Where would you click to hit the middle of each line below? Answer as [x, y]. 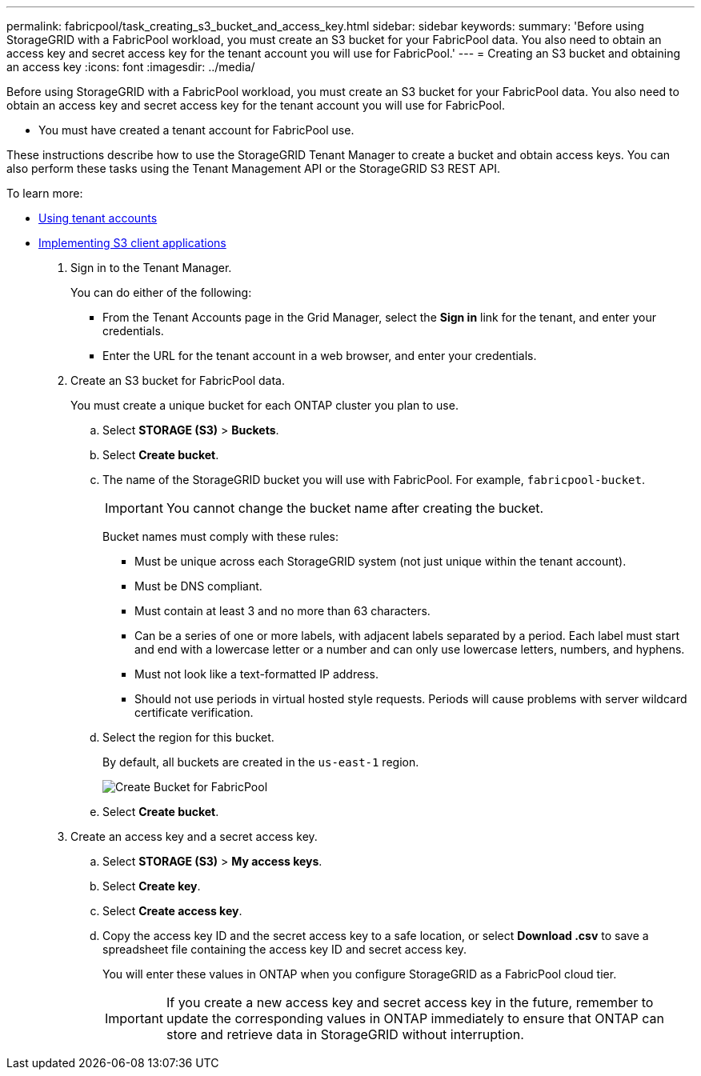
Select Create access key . [172, 911]
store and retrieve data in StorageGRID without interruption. [345, 1034]
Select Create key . [152, 886]
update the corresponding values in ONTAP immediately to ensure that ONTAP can [415, 1018]
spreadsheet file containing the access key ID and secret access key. [285, 949]
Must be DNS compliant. [198, 586]
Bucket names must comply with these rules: [220, 536]
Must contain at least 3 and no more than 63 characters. [282, 611]
